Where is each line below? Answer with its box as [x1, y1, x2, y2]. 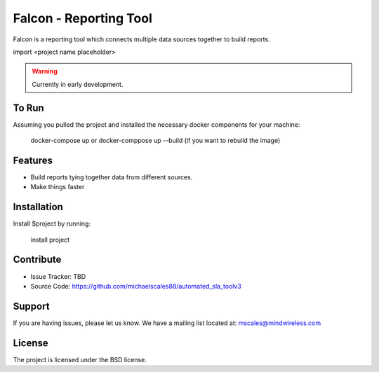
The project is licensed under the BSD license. [13, 355, 147, 364]
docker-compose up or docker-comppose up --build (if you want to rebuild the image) [30, 137, 281, 145]
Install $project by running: [13, 219, 91, 228]
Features [13, 154, 53, 166]
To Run [13, 102, 45, 113]
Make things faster [30, 183, 85, 191]
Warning [32, 67, 58, 76]
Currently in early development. [32, 80, 124, 88]
